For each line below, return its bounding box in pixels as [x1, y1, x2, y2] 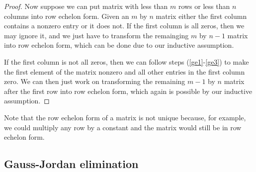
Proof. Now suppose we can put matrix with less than [4, 1, 168, 11]
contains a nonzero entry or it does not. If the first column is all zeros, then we [4, 20, 245, 31]
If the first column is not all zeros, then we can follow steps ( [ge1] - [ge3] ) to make [4, 56, 249, 67]
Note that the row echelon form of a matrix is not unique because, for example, [4, 112, 246, 122]
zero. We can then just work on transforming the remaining [4, 76, 185, 86]
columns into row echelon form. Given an [4, 10, 129, 21]
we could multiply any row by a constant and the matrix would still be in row [4, 122, 242, 132]
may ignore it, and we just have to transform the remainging [4, 30, 189, 40]
